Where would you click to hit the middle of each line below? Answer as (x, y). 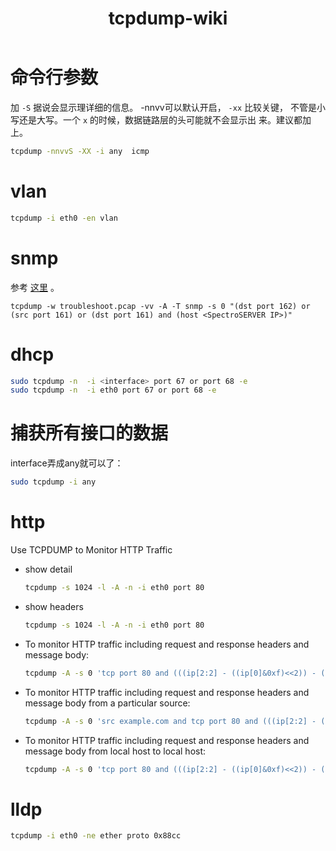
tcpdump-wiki (168, 18)
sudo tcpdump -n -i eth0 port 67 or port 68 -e (113, 390)
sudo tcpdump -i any (53, 482)
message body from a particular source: (107, 703)
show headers (54, 606)
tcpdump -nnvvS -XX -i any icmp (80, 151)
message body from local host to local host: (115, 751)
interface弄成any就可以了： (67, 463)
